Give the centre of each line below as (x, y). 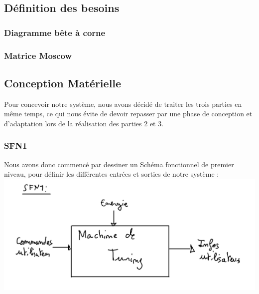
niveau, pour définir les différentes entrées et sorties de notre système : (112, 174)
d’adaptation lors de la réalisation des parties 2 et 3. (84, 123)
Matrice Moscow (38, 55)
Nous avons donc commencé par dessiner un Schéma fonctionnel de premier (119, 164)
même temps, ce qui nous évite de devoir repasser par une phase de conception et (128, 114)
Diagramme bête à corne (55, 32)
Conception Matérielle (63, 83)
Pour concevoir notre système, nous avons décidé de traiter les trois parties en (123, 104)
